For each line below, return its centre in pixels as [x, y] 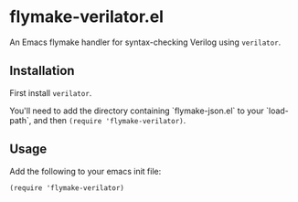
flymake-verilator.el [87, 17]
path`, [21, 120]
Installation [42, 71]
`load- [277, 111]
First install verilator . [51, 92]
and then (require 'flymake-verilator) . [110, 120]
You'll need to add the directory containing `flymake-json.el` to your [137, 111]
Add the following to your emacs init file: [85, 171]
